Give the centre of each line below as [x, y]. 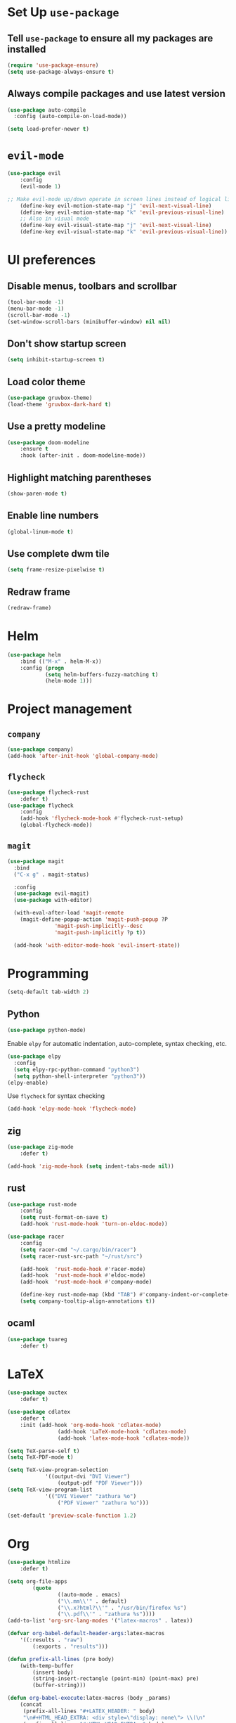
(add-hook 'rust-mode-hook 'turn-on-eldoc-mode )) [94, 1224]
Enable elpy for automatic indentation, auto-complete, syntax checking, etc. [117, 1044]
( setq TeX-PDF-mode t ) [40, 1457]
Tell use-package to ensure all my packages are [110, 38]
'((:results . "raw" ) [51, 1640]
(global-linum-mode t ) [40, 531]
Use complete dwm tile [59, 554]
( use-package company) [40, 749]
